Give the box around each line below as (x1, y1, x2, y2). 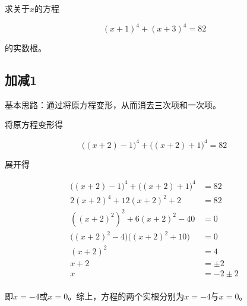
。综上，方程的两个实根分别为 (68, 289, 185, 302)
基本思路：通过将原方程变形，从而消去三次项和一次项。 (5, 98, 221, 111)
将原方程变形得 (5, 118, 63, 131)
